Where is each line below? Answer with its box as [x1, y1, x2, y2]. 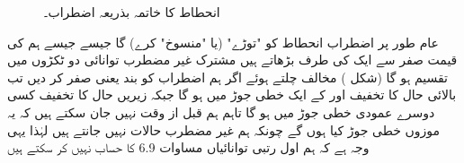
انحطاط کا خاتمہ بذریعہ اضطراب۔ [43, 3, 220, 21]
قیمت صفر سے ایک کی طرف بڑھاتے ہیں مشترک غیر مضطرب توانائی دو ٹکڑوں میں [7, 50, 458, 69]
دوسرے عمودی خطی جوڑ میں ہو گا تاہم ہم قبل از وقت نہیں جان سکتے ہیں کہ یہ [7, 102, 435, 121]
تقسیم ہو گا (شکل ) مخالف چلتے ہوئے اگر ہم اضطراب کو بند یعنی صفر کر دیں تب [7, 67, 448, 86]
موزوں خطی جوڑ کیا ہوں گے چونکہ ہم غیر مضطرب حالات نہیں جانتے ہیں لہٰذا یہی [7, 120, 441, 139]
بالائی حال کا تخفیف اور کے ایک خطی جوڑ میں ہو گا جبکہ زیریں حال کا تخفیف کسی [7, 85, 457, 104]
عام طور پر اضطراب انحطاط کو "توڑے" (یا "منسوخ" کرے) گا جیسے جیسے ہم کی [7, 32, 439, 51]
